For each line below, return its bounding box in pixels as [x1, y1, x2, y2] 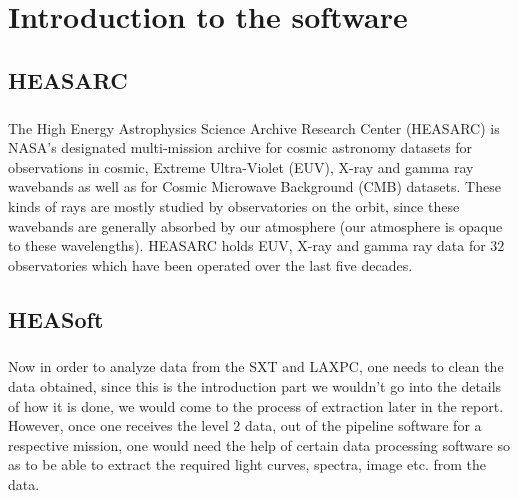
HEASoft [8, 303, 104, 334]
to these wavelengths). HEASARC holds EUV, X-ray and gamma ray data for [8, 235, 486, 256]
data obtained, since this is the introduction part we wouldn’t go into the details [8, 376, 502, 397]
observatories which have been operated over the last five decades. [8, 254, 413, 275]
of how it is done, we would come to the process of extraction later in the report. [8, 395, 504, 416]
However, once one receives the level [8, 415, 229, 436]
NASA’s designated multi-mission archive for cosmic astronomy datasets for [8, 137, 472, 158]
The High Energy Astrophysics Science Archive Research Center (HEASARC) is [8, 117, 500, 138]
